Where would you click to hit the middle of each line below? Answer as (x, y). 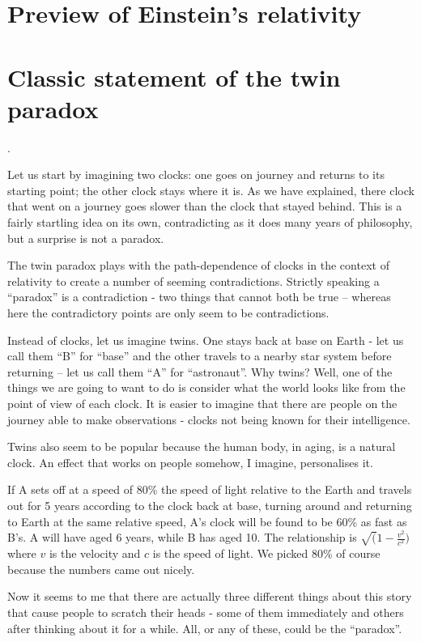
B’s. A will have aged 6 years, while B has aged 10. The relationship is (182, 537)
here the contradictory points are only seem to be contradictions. (168, 313)
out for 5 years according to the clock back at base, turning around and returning (210, 505)
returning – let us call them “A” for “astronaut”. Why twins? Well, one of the (200, 371)
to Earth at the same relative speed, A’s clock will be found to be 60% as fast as (207, 521)
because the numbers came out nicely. (101, 569)
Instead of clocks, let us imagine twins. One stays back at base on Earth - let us (206, 340)
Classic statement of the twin (174, 77)
